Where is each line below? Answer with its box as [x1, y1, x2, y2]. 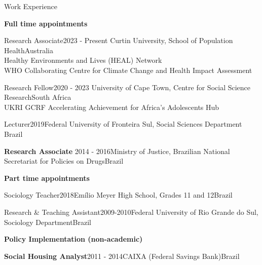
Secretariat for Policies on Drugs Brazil [4, 156, 124, 166]
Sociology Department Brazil [4, 216, 91, 227]
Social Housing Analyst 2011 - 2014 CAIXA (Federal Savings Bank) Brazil [4, 250, 240, 261]
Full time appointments [4, 18, 88, 28]
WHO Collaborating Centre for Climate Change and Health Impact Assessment [4, 64, 252, 75]
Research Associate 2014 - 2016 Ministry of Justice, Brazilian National [4, 145, 230, 156]
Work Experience [4, 1, 57, 11]
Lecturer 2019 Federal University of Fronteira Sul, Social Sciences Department [4, 119, 242, 129]
